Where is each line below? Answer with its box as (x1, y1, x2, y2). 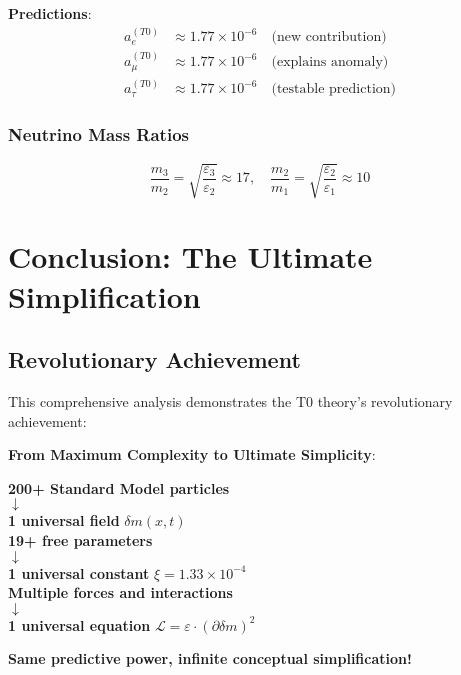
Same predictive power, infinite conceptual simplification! (8, 648, 412, 669)
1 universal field (8, 510, 120, 531)
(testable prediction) (271, 82, 397, 97)
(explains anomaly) (271, 55, 389, 70)
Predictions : (8, 3, 92, 23)
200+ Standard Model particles (8, 477, 230, 498)
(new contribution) (271, 30, 387, 45)
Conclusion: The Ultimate (8, 236, 373, 277)
